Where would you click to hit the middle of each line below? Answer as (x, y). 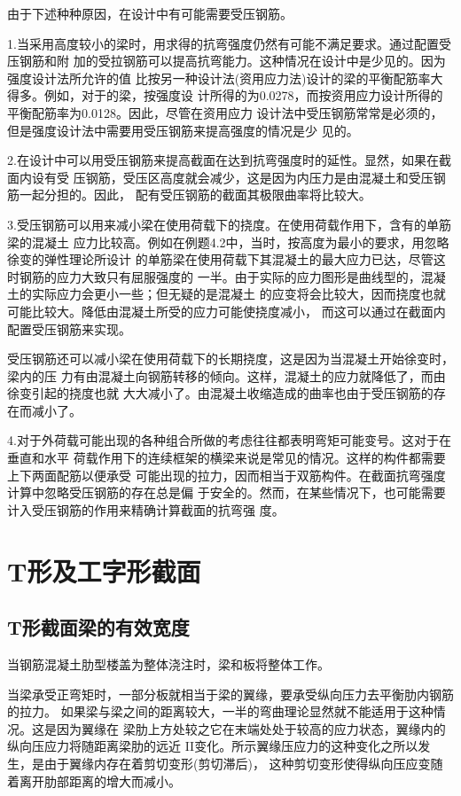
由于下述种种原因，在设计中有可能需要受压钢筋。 (150, 13)
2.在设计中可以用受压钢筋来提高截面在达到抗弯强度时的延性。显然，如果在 (223, 160)
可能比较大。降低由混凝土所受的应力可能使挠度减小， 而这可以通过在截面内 (227, 311)
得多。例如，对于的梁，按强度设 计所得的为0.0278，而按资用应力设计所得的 (225, 95)
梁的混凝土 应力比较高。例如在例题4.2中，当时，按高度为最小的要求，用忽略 (228, 242)
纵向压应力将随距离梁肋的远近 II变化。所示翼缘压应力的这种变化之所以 (213, 746)
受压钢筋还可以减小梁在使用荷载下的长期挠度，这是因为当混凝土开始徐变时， (230, 359)
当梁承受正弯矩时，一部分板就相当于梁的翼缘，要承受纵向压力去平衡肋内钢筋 (230, 694)
